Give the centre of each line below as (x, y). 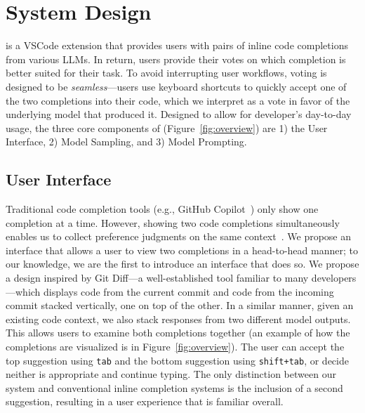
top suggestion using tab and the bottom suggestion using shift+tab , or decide (177, 360)
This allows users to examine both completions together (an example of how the (178, 333)
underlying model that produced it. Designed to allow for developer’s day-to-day (179, 114)
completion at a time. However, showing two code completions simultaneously (173, 222)
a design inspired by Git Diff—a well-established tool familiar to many (157, 278)
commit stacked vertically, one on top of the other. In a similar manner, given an (180, 305)
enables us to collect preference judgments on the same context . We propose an (179, 236)
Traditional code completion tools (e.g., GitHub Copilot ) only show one (162, 209)
